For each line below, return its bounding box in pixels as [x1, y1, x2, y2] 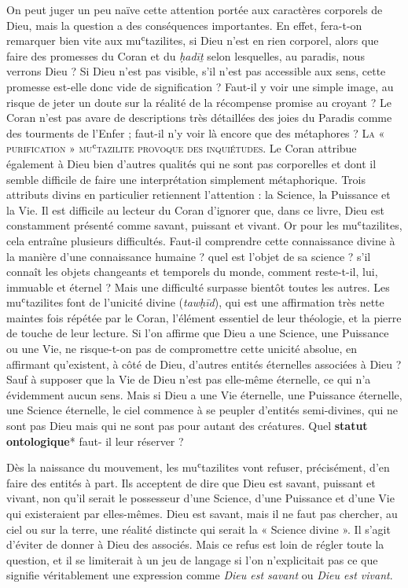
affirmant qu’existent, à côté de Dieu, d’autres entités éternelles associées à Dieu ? [6, 355, 402, 372]
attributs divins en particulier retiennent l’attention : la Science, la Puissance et [6, 186, 391, 203]
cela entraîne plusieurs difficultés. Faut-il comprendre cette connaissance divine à [6, 232, 395, 248]
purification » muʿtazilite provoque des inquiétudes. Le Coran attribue [6, 140, 357, 156]
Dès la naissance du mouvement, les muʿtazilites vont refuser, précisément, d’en [6, 459, 390, 476]
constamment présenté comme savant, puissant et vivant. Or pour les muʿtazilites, [6, 217, 402, 233]
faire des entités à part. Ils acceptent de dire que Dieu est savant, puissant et [6, 474, 376, 491]
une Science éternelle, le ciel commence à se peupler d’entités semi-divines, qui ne [6, 402, 399, 418]
